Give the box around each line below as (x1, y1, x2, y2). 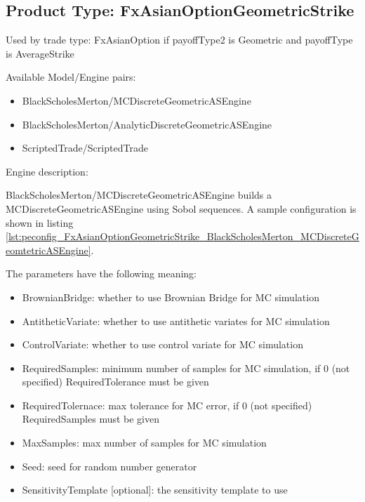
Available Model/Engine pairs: (6, 70, 136, 84)
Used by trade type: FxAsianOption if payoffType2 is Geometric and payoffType (6, 32, 353, 47)
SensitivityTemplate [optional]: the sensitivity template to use (22, 482, 288, 497)
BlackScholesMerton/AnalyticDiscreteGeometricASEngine (22, 117, 272, 131)
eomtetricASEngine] (6, 242, 91, 257)
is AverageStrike (6, 46, 74, 60)
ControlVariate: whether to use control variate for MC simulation (22, 337, 303, 352)
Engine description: (6, 164, 88, 178)
